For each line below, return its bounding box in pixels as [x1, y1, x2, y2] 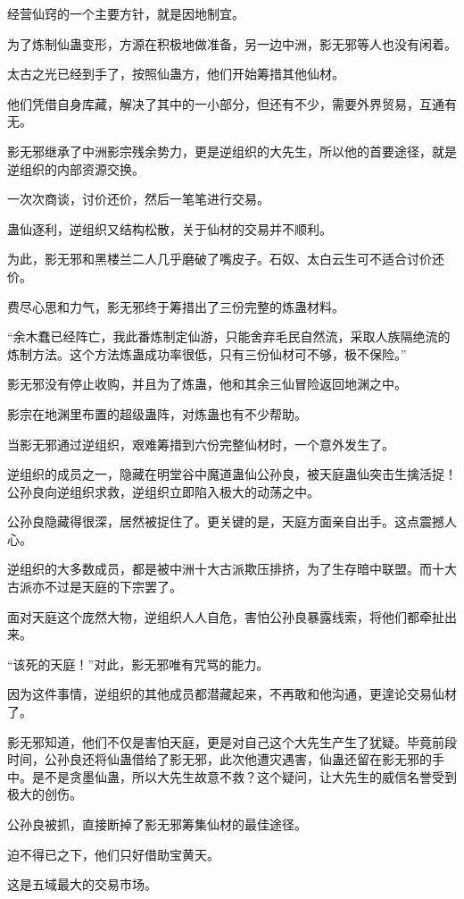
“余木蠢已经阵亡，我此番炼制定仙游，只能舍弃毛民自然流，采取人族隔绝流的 [7, 327, 451, 346]
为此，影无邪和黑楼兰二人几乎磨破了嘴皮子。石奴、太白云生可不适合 [7, 249, 407, 268]
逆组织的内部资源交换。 [7, 159, 145, 178]
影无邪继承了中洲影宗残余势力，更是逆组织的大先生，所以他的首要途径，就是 [7, 141, 457, 160]
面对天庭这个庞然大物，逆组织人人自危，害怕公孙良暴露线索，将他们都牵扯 [7, 607, 444, 626]
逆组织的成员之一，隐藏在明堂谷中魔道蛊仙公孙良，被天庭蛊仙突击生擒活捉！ [7, 465, 457, 483]
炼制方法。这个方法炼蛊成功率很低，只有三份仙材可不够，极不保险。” [7, 344, 407, 363]
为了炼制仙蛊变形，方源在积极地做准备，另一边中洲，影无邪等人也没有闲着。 [7, 34, 457, 53]
